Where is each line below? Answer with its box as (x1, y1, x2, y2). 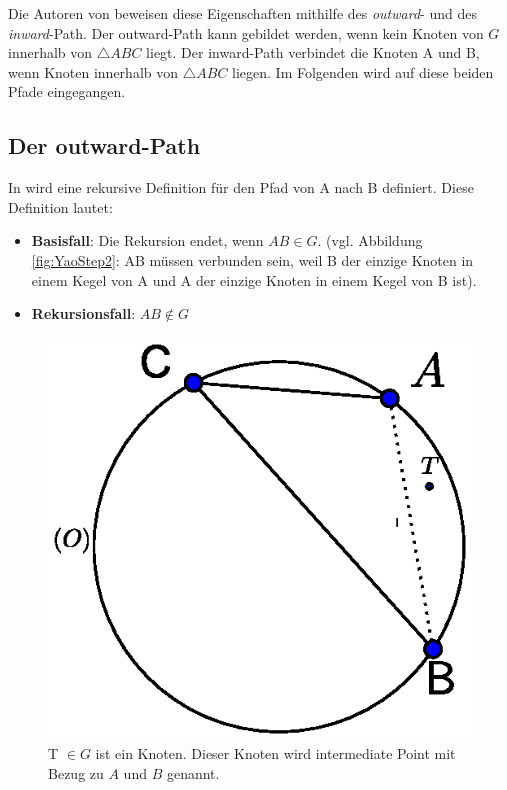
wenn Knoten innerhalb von (8, 61, 179, 82)
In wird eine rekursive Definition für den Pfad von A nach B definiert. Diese (8, 177, 474, 198)
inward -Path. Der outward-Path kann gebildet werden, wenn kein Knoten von (8, 22, 484, 43)
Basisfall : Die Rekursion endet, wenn (31, 230, 264, 251)
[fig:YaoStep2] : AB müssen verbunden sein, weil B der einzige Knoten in (31, 249, 474, 270)
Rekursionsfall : (31, 303, 136, 324)
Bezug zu (48, 762, 104, 783)
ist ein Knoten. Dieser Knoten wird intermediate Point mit (95, 743, 456, 764)
